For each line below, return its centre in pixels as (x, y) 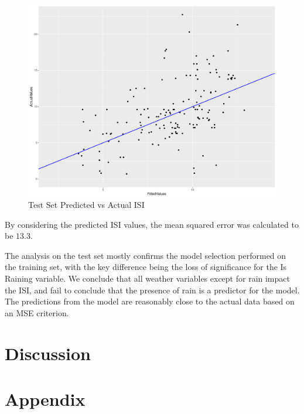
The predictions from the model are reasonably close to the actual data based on (150, 301)
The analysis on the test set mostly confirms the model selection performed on (146, 255)
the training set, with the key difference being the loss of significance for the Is (146, 267)
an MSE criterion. (37, 312)
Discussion (48, 353)
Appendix (45, 399)
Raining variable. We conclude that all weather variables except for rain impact (147, 278)
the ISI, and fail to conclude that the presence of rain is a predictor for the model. (152, 290)
